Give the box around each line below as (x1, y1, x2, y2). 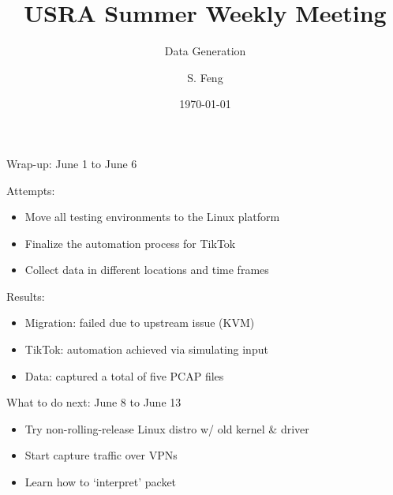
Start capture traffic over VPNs (24, 447, 178, 463)
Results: (6, 287, 45, 304)
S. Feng (187, 69, 223, 85)
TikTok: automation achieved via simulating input (24, 341, 268, 358)
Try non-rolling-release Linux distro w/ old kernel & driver (24, 420, 309, 437)
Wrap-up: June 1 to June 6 (6, 155, 137, 171)
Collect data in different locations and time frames (24, 261, 269, 278)
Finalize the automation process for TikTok (24, 234, 236, 251)
